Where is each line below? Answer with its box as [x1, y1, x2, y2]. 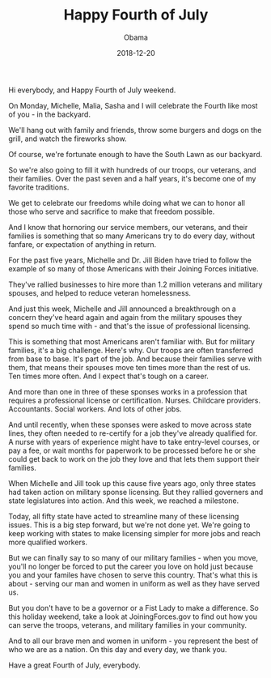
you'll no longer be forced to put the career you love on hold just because [8, 561, 253, 571]
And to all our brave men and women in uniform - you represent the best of [8, 636, 259, 646]
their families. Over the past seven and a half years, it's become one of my [8, 173, 256, 183]
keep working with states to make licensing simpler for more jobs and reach [8, 528, 261, 538]
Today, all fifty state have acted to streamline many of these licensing [8, 511, 239, 521]
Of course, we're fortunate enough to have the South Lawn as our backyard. [8, 149, 263, 159]
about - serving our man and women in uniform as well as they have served [8, 578, 260, 588]
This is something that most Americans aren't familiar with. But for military [8, 336, 255, 346]
